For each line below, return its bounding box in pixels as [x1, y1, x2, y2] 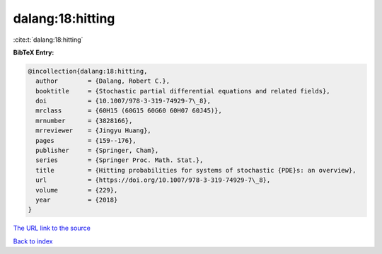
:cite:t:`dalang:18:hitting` [13, 35, 83, 44]
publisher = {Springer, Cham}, [35, 146, 159, 155]
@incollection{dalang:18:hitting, [28, 67, 148, 75]
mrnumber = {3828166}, [35, 117, 133, 125]
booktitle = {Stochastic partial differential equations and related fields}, [35, 87, 330, 95]
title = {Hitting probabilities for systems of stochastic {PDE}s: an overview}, [35, 166, 357, 174]
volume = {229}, [35, 186, 118, 194]
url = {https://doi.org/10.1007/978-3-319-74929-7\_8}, [35, 176, 271, 184]
